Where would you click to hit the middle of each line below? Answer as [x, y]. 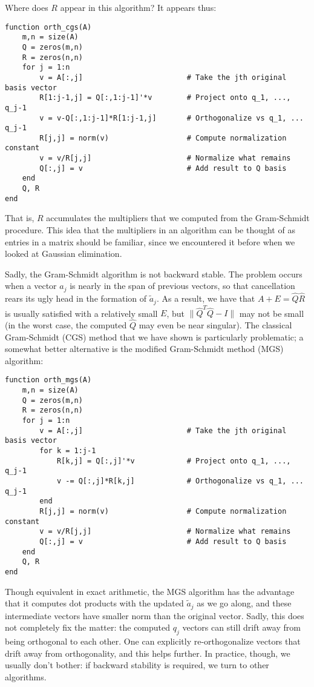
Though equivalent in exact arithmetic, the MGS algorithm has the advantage [150, 591]
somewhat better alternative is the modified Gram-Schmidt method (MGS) [144, 349]
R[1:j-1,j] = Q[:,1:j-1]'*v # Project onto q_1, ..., [165, 98]
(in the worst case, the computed [66, 325]
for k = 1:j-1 [68, 451]
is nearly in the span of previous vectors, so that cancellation [182, 286]
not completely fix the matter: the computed [88, 627]
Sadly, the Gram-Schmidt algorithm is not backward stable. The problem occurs [154, 274]
